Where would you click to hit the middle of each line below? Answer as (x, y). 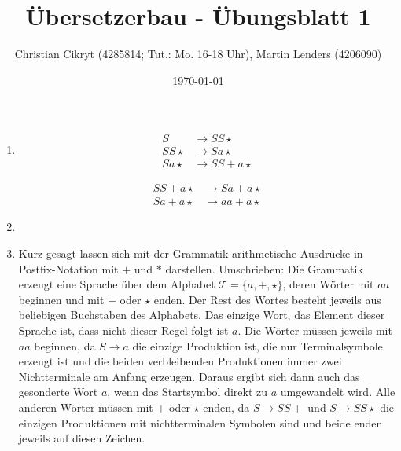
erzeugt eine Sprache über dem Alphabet (117, 284)
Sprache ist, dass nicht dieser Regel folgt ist (123, 330)
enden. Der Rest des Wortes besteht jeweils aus (267, 299)
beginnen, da (65, 345)
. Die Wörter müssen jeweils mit (315, 330)
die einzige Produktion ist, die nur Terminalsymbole (258, 345)
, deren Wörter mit (328, 284)
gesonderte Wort (58, 392)
